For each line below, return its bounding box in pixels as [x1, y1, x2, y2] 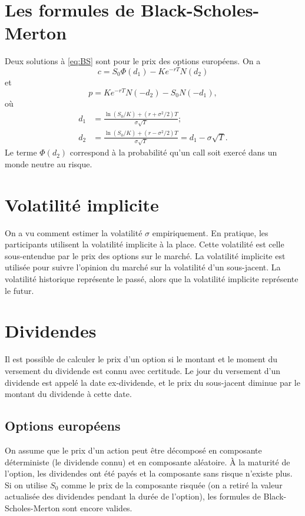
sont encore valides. [62, 501, 132, 514]
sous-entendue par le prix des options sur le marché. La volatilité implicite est [5, 249, 286, 262]
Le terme [5, 146, 37, 158]
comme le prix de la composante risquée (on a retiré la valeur [61, 478, 283, 491]
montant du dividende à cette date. [5, 388, 132, 400]
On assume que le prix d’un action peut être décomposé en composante [5, 444, 262, 456]
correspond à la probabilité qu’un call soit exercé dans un [69, 146, 277, 158]
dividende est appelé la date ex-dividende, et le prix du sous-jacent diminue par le [5, 376, 300, 388]
